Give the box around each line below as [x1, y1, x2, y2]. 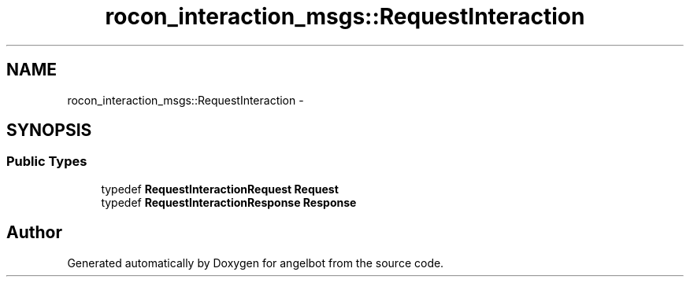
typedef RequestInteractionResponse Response [101, 195, 357, 209]
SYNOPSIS [6, 120, 92, 141]
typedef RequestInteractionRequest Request [101, 182, 339, 196]
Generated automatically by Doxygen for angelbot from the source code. [67, 255, 444, 270]
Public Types [6, 153, 87, 170]
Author [6, 222, 62, 243]
